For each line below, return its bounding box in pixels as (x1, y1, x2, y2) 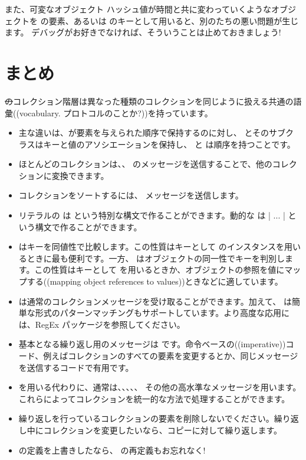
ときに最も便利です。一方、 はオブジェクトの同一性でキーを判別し (27, 252, 285, 264)
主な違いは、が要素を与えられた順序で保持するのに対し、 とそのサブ (18, 126, 286, 139)
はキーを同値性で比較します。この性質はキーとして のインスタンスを (18, 240, 285, 253)
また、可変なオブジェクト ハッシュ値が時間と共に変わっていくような (5, 3, 271, 15)
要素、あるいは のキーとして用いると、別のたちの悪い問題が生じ (48, 14, 299, 27)
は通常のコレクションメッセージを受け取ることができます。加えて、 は (18, 295, 292, 307)
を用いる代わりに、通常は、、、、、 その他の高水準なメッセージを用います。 (18, 381, 301, 393)
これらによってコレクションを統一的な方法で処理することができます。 (18, 392, 290, 404)
